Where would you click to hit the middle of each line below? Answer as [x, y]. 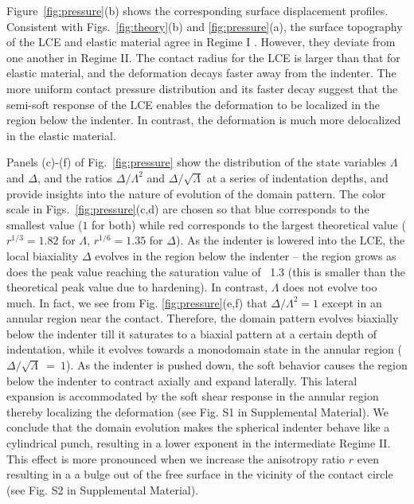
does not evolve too [330, 287]
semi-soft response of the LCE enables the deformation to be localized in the [193, 104]
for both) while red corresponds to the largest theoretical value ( [249, 224]
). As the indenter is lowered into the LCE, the [290, 240]
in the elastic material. [61, 135]
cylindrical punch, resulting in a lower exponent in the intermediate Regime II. [199, 443]
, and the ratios [75, 177]
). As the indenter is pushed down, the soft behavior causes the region [237, 365]
